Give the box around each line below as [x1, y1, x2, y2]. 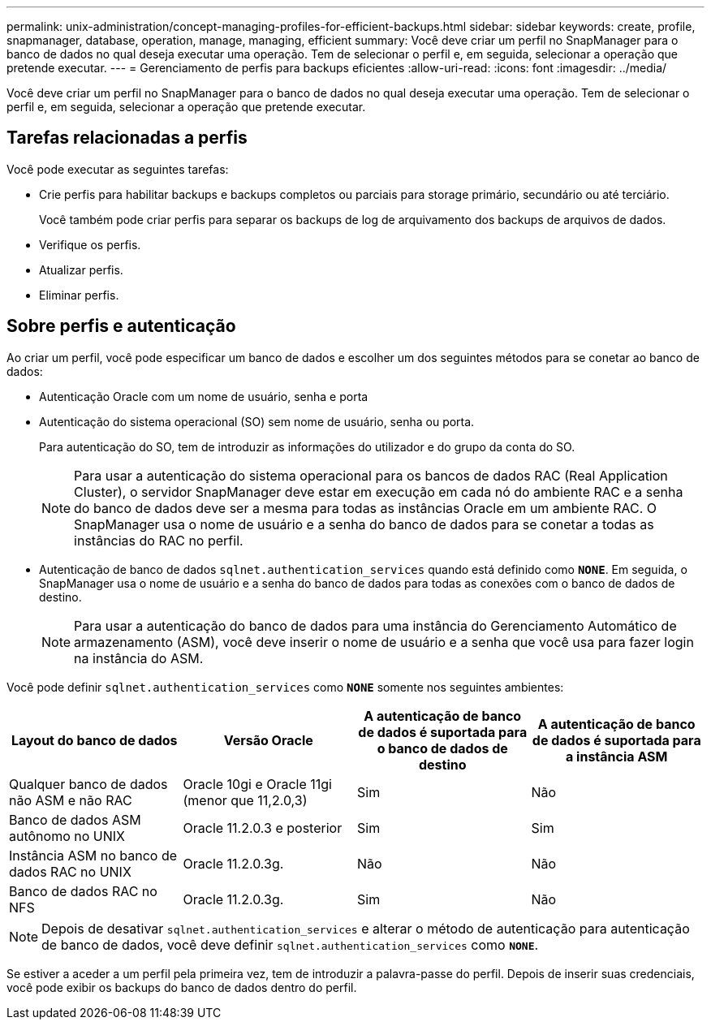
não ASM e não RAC [9, 791, 132, 808]
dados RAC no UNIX [9, 863, 131, 880]
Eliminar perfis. [39, 287, 119, 302]
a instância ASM [566, 748, 668, 765]
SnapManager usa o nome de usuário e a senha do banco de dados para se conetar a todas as [74, 515, 654, 532]
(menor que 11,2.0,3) [183, 791, 308, 808]
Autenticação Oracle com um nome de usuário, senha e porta [39, 389, 368, 403]
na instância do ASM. [74, 649, 204, 666]
